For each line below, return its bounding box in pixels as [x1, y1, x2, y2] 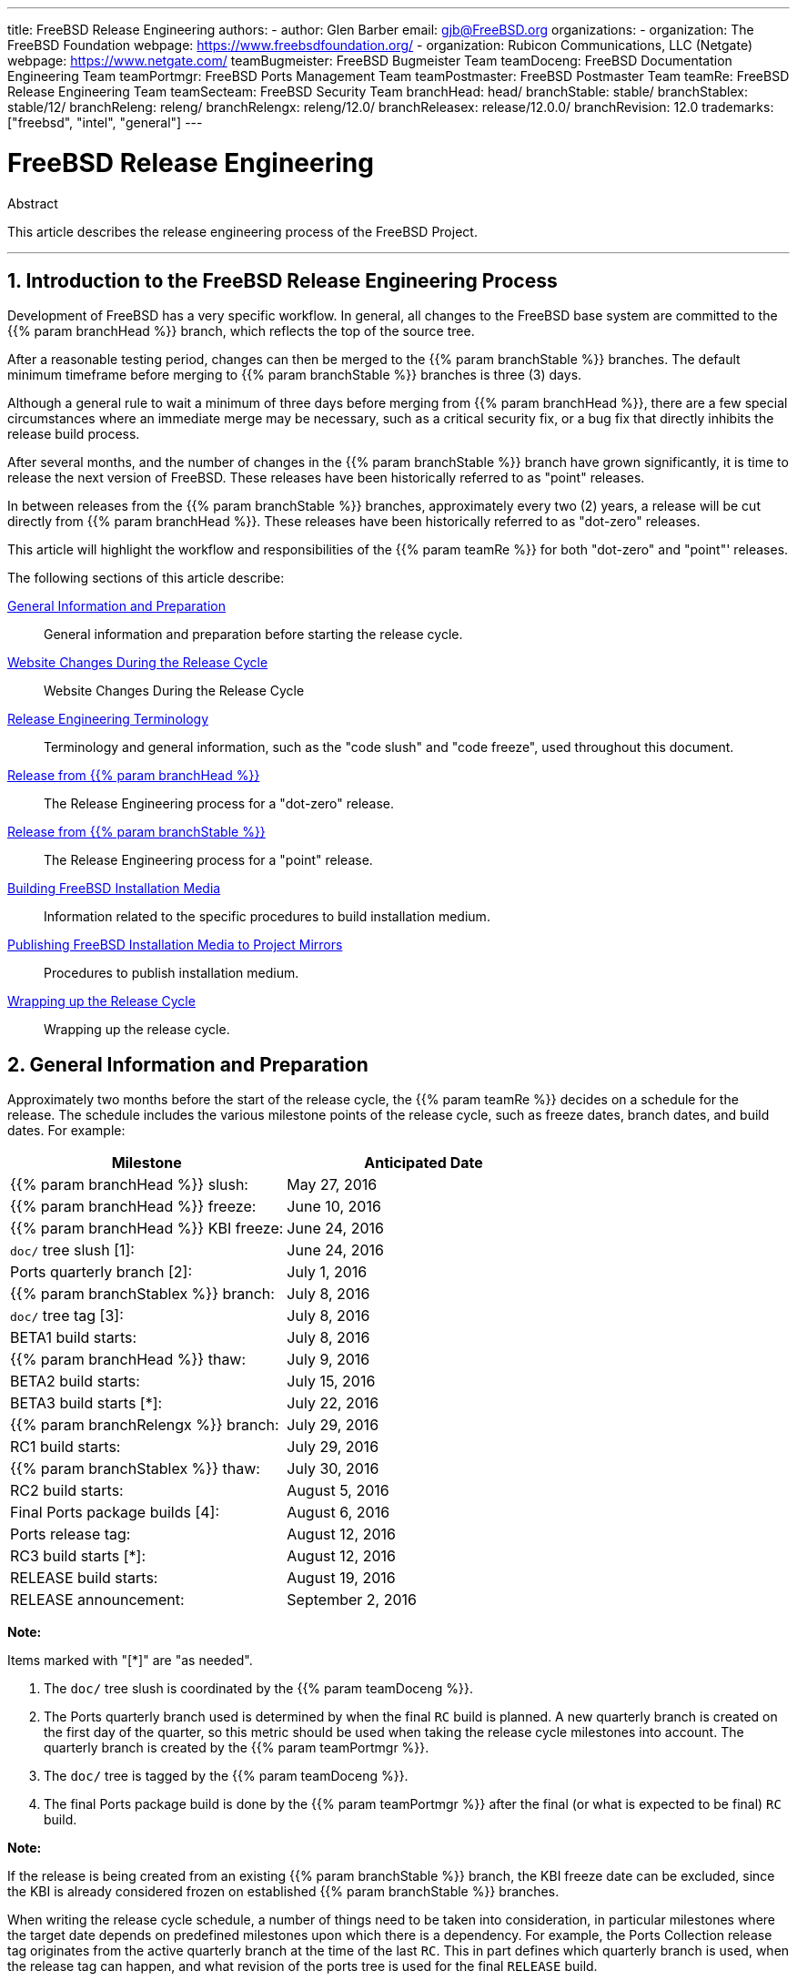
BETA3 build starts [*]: [10, 1394, 163, 1413]
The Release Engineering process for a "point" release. [44, 852, 373, 869]
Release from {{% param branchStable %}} [7, 824, 266, 840]
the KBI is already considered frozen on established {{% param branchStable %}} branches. [7, 1884, 560, 1900]
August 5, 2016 [287, 1481, 389, 1500]
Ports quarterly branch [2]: [10, 1263, 193, 1282]
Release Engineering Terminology [7, 711, 209, 727]
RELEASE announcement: [10, 1590, 185, 1610]
